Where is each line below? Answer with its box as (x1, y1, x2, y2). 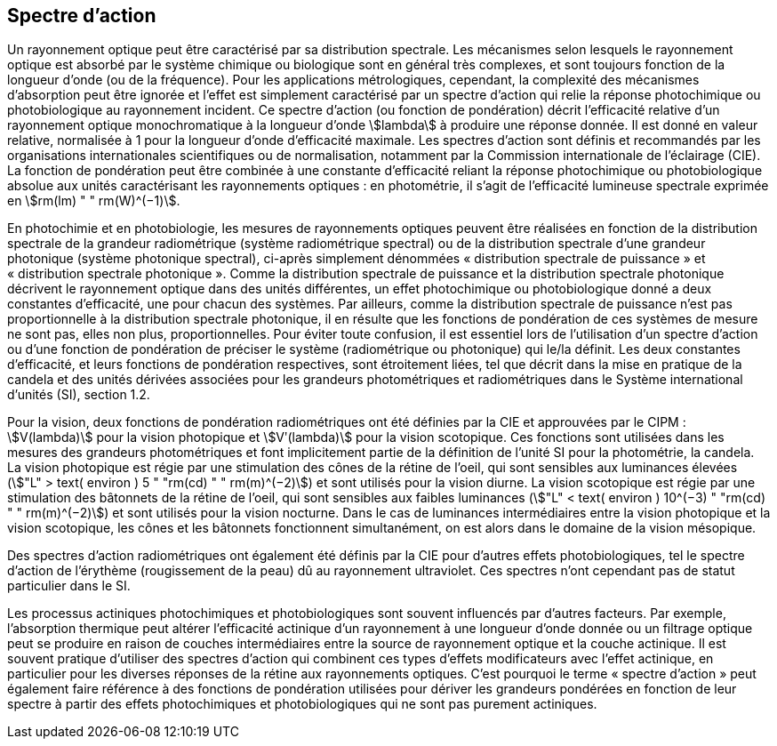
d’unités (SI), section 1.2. (7, 387, 150, 403)
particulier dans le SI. (7, 578, 131, 594)
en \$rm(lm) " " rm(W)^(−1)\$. (7, 193, 180, 209)
